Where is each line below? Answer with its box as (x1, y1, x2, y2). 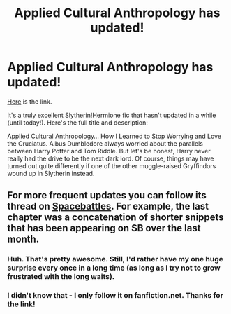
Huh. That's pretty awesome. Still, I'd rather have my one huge (7, 254, 223, 264)
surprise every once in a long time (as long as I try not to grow (7, 263, 221, 273)
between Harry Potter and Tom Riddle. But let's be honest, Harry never (7, 146, 211, 155)
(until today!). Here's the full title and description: (7, 118, 149, 127)
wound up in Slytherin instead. (7, 169, 95, 177)
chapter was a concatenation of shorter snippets (7, 212, 225, 224)
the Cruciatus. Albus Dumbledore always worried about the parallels (7, 139, 204, 148)
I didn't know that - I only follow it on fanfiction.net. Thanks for (7, 291, 223, 301)
